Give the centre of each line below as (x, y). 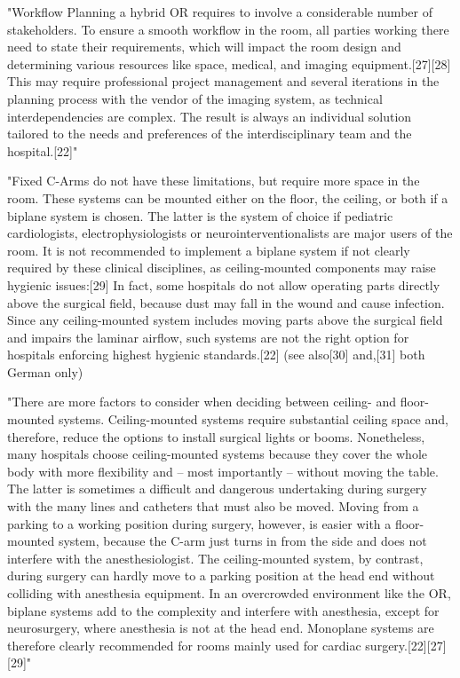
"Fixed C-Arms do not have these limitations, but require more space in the (214, 181)
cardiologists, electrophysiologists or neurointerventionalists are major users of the (230, 233)
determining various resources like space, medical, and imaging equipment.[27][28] (229, 63)
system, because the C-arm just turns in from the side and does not (242, 541)
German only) (45, 371)
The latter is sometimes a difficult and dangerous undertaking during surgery (217, 489)
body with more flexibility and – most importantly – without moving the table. (223, 471)
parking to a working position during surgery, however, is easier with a (199, 523)
